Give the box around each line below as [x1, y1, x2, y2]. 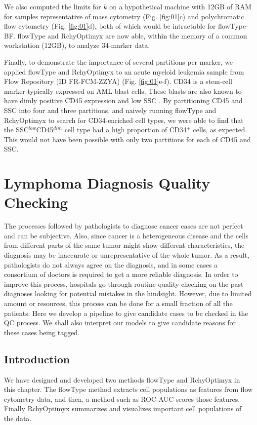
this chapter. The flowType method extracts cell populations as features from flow [4, 384, 253, 394]
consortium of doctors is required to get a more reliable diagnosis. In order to [4, 269, 238, 279]
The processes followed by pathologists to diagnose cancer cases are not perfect [4, 221, 243, 231]
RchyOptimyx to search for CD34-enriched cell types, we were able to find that [4, 115, 244, 125]
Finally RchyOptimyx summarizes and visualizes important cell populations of [4, 403, 242, 414]
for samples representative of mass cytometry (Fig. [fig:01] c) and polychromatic [4, 11, 244, 21]
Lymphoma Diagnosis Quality [4, 173, 210, 193]
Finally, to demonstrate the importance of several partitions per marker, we [4, 56, 233, 67]
